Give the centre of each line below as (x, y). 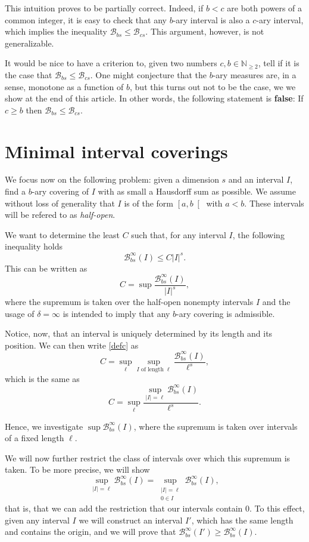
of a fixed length (35, 438)
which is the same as (42, 378)
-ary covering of (60, 191)
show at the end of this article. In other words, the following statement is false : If (154, 98)
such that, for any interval (179, 234)
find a (15, 191)
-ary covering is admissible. (226, 313)
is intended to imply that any (116, 313)
